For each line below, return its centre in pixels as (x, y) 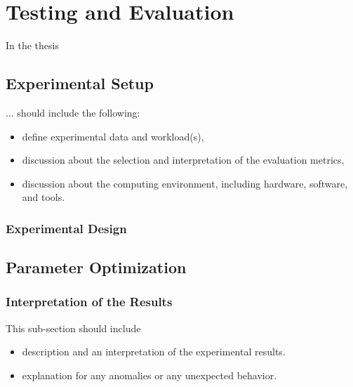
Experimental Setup (80, 83)
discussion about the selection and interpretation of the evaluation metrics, (183, 160)
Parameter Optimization (96, 267)
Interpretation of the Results (89, 302)
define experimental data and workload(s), (113, 136)
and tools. (44, 197)
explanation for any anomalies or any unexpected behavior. (149, 375)
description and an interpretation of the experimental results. (154, 352)
